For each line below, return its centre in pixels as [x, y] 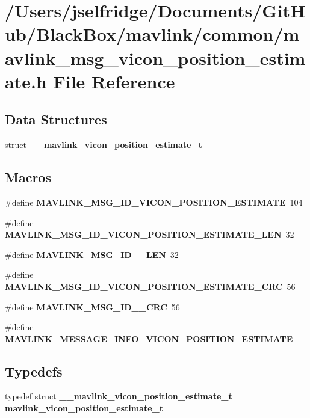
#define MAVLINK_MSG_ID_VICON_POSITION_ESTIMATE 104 [154, 202]
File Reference [114, 81]
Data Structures [56, 119]
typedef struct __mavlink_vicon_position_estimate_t [119, 396]
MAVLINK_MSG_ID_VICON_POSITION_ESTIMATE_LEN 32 [150, 234]
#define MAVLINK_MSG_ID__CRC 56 [92, 306]
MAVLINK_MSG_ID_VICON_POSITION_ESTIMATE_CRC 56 [150, 286]
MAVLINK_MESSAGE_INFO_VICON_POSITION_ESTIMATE [149, 338]
